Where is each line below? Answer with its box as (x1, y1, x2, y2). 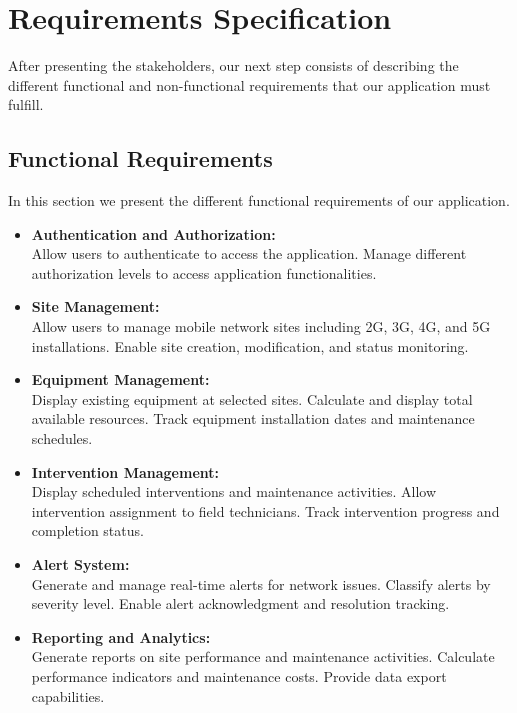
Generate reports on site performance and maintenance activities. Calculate (31, 646, 495, 667)
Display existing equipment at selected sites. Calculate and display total (31, 388, 473, 409)
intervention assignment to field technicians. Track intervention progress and (31, 500, 500, 521)
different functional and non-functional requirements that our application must (8, 74, 491, 95)
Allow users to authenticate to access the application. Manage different (31, 243, 467, 264)
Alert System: (31, 554, 130, 575)
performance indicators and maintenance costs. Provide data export (31, 665, 447, 686)
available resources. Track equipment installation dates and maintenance (31, 408, 475, 429)
